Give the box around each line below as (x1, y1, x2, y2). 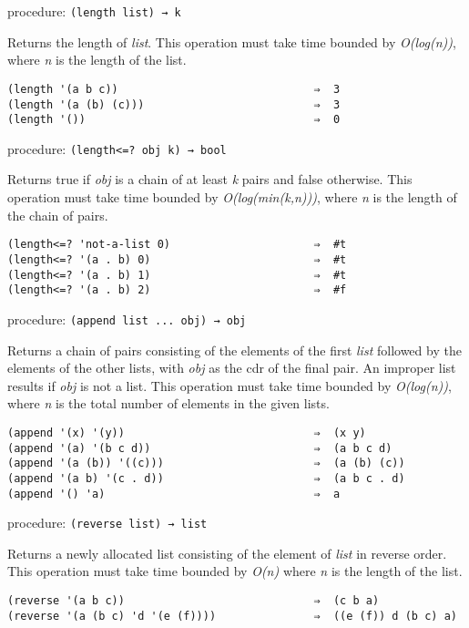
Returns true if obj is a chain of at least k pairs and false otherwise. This (7, 170, 413, 189)
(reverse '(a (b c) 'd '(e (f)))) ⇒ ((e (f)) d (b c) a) (7, 609, 457, 623)
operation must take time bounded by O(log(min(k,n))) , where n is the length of (7, 188, 457, 207)
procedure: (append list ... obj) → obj (7, 309, 247, 328)
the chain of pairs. (7, 205, 108, 224)
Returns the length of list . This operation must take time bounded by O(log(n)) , (7, 32, 456, 51)
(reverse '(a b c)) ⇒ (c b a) (7, 594, 380, 608)
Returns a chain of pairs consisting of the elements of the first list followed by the (7, 340, 462, 359)
